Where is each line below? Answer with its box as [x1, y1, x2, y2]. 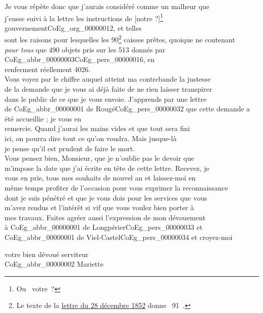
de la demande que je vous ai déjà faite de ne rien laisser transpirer [5, 84, 213, 94]
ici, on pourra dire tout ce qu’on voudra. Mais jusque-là [5, 133, 177, 144]
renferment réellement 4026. [5, 64, 91, 74]
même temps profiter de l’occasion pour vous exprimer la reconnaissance [5, 182, 228, 193]
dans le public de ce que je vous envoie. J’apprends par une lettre [5, 93, 206, 104]
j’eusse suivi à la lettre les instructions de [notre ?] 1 [5, 11, 164, 23]
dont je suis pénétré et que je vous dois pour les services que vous [5, 192, 207, 203]
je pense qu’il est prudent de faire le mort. [5, 143, 135, 153]
